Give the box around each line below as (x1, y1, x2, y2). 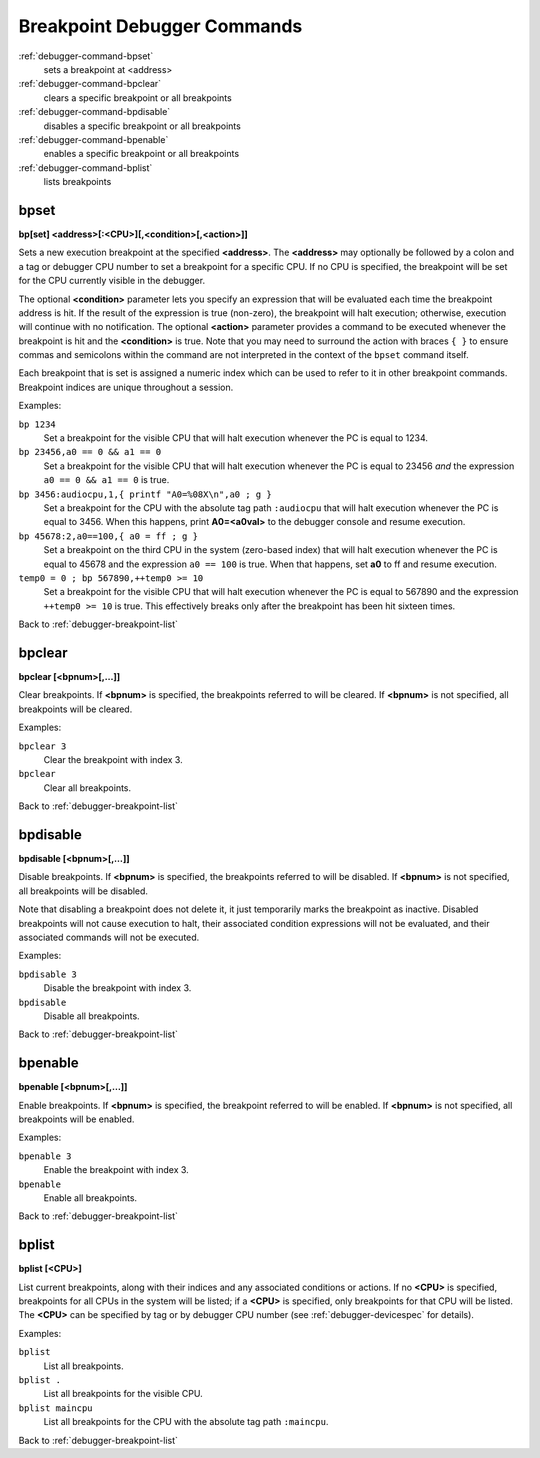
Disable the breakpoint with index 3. (43, 982, 192, 994)
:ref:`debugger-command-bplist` (18, 161, 153, 174)
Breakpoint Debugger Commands (18, 15, 303, 37)
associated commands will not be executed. (18, 931, 200, 944)
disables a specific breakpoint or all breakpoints (43, 120, 242, 132)
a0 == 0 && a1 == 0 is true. (43, 474, 170, 486)
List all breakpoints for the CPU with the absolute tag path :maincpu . (43, 1416, 329, 1428)
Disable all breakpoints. (43, 1010, 140, 1022)
